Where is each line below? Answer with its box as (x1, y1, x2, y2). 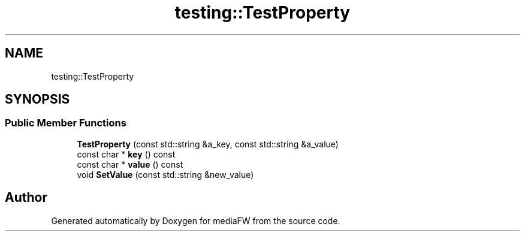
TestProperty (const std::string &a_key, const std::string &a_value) (77, 138, 339, 149)
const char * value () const (77, 159, 183, 170)
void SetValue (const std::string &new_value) (77, 169, 254, 180)
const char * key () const (77, 149, 176, 159)
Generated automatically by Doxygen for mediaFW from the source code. (51, 215, 340, 226)
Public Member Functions (5, 117, 126, 129)
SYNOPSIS (5, 92, 70, 107)
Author (5, 190, 47, 205)
